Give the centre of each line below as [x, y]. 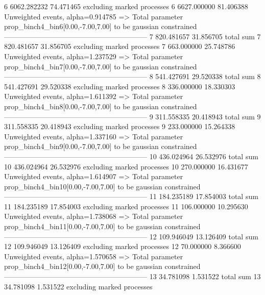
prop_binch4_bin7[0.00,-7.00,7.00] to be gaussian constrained [101, 66]
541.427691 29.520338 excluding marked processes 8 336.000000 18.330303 [120, 86]
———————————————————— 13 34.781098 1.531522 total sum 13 [132, 276]
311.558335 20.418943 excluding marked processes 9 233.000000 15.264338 [120, 126]
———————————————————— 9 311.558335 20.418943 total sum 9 [132, 116]
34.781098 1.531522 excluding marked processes [78, 286]
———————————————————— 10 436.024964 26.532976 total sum [131, 156]
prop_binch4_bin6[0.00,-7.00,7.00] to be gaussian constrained [101, 26]
